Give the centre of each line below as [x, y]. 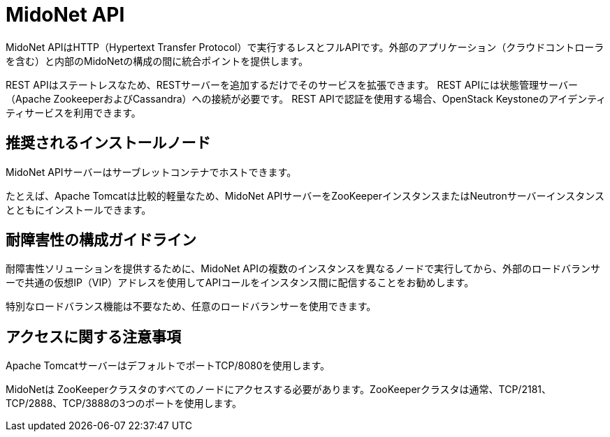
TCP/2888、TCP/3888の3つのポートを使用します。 [124, 403]
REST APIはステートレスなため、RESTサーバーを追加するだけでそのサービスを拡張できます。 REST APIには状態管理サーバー [292, 84]
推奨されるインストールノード [108, 143]
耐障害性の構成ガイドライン [101, 240]
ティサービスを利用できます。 [73, 112]
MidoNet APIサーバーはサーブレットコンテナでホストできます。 [151, 172]
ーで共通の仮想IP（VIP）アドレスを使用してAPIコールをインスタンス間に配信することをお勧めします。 [240, 283]
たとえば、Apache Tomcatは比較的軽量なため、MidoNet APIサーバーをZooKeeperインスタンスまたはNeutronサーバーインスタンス [305, 195]
